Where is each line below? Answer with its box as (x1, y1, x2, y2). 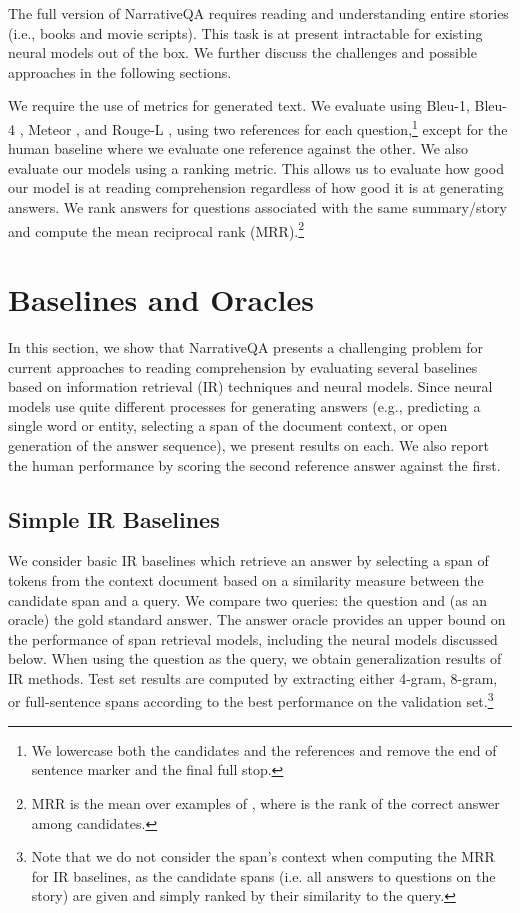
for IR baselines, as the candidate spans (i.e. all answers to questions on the (31, 865, 496, 886)
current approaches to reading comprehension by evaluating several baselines (8, 356, 478, 377)
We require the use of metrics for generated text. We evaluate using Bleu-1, (8, 95, 470, 116)
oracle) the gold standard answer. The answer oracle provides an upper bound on (8, 609, 506, 630)
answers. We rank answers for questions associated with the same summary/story (8, 197, 507, 217)
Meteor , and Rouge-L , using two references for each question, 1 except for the (28, 115, 508, 139)
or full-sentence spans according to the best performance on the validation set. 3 (8, 688, 494, 712)
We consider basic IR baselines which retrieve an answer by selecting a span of (8, 550, 489, 571)
